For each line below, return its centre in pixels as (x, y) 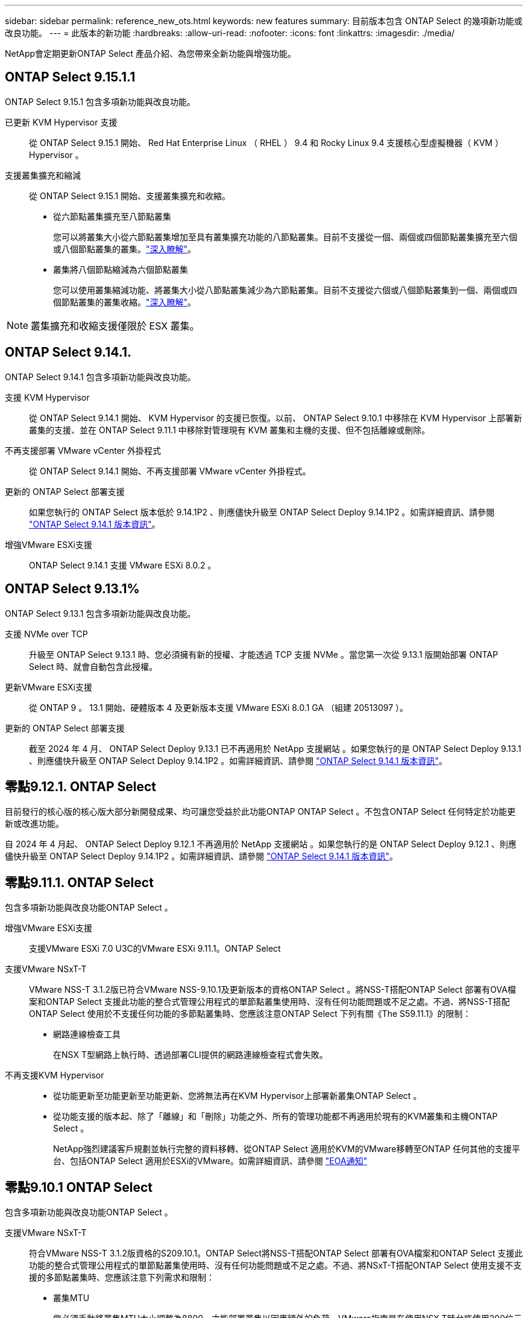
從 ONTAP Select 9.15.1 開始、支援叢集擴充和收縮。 (130, 196)
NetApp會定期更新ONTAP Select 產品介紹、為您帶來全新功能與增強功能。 (150, 53)
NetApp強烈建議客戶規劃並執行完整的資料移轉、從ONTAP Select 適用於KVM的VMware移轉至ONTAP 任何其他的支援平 (287, 1149)
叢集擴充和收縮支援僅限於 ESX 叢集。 (115, 326)
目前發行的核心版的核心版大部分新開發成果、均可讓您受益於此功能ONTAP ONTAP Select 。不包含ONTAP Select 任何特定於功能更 (260, 812)
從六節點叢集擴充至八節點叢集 (112, 216)
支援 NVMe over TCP (46, 634)
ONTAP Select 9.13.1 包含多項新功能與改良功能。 (100, 613)
